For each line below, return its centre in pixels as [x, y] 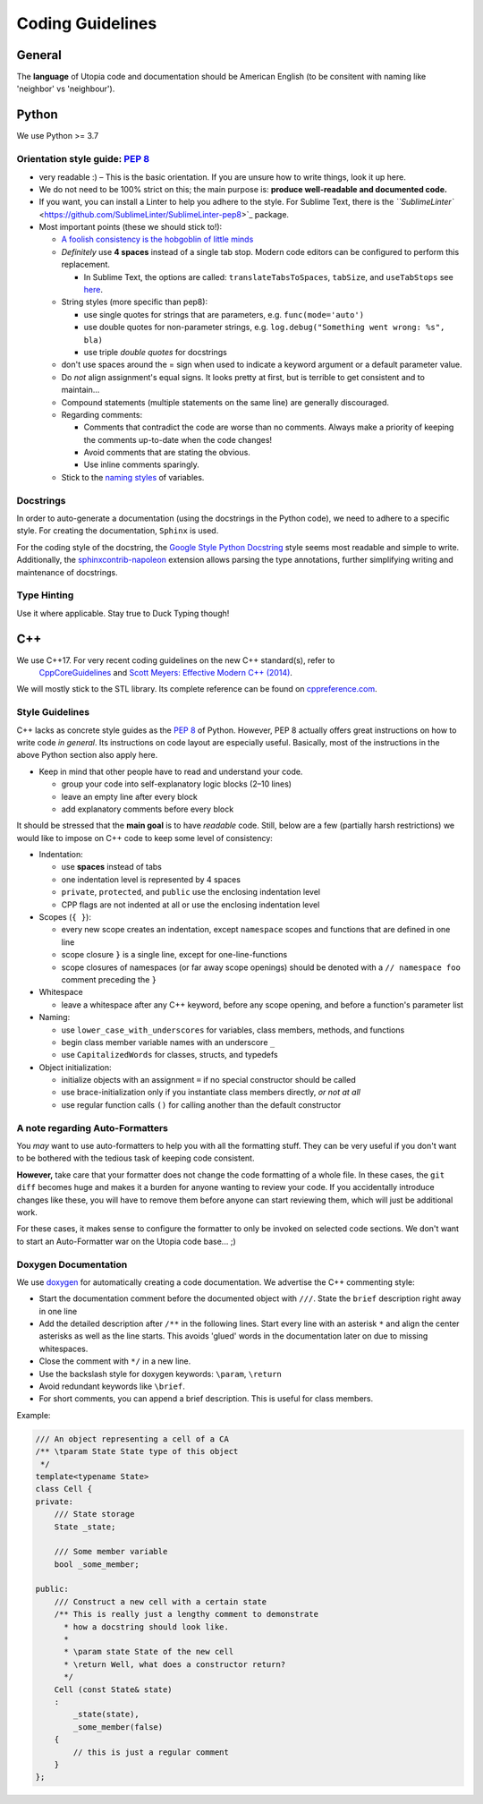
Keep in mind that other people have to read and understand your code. [171, 771]
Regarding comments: [102, 414]
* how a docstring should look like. [147, 1627]
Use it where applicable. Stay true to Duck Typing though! [123, 613]
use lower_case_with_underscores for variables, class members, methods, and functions [233, 1030]
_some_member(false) [118, 1727]
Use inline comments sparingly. [142, 464]
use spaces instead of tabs [112, 867]
